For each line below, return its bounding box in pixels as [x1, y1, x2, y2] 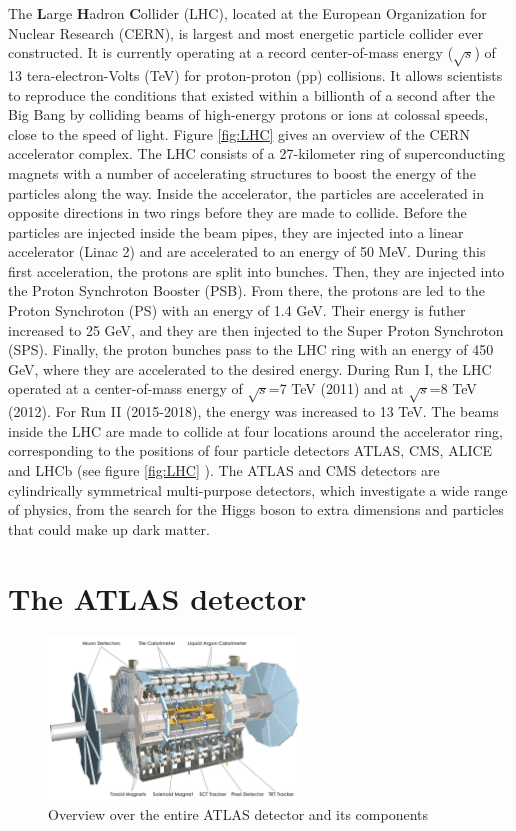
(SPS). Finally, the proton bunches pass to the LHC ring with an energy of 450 [8, 339, 494, 360]
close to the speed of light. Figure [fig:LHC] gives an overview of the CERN [8, 123, 470, 144]
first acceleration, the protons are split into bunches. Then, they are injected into [8, 260, 505, 281]
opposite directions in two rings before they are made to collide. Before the [8, 202, 467, 223]
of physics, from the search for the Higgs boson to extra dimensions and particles [8, 499, 504, 520]
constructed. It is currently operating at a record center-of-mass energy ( [8, 42, 454, 63]
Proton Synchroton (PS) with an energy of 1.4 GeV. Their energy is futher [8, 300, 466, 321]
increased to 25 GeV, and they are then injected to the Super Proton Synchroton [8, 319, 504, 340]
